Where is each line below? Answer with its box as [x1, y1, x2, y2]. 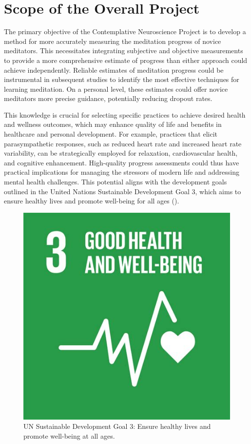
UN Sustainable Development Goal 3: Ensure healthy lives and [23, 421, 211, 431]
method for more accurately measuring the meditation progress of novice [4, 36, 221, 46]
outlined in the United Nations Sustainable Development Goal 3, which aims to [4, 186, 241, 196]
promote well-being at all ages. [23, 431, 115, 441]
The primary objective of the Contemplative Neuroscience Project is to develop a [4, 26, 246, 37]
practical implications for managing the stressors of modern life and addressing [4, 167, 240, 177]
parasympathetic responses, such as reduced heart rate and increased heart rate [4, 138, 242, 148]
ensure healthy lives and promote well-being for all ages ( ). [4, 196, 179, 206]
